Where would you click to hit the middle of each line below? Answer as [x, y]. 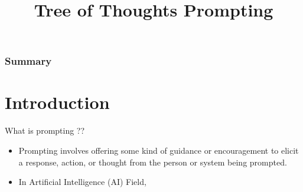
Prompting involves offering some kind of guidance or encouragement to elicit [159, 150]
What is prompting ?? [45, 130]
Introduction [57, 102]
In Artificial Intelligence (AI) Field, [82, 182]
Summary [28, 61]
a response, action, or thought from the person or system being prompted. [153, 162]
